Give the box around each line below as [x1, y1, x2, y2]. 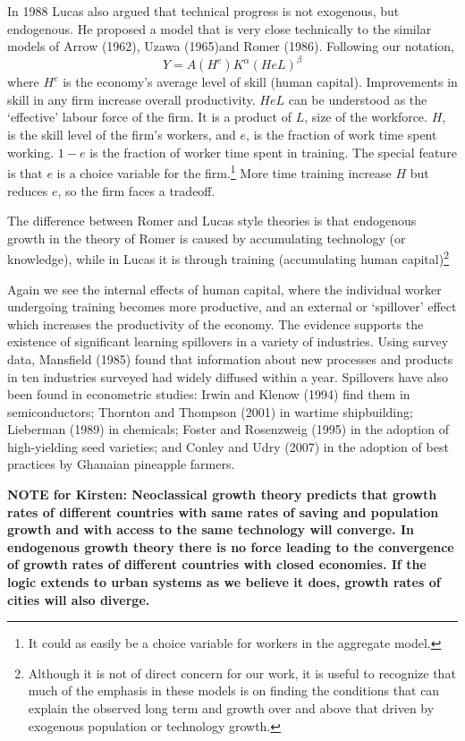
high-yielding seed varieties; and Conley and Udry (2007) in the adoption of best [7, 437, 449, 456]
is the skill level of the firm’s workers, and [7, 125, 236, 144]
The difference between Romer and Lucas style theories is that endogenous [7, 211, 417, 230]
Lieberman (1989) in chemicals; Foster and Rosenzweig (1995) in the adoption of [7, 420, 449, 439]
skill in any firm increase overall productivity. [7, 89, 256, 108]
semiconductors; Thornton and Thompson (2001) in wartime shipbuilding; [7, 402, 413, 421]
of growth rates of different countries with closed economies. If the [7, 555, 427, 574]
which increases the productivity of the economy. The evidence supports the [7, 314, 424, 333]
